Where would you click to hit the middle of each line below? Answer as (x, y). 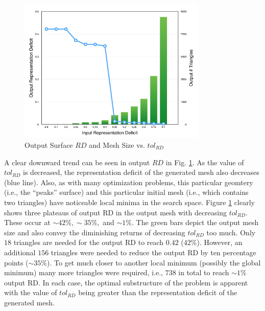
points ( (16, 262)
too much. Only (231, 232)
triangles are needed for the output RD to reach (89, 242)
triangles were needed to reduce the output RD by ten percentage (153, 252)
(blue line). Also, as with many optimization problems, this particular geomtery (129, 182)
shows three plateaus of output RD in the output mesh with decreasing (116, 212)
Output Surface (49, 145)
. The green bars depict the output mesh (195, 222)
